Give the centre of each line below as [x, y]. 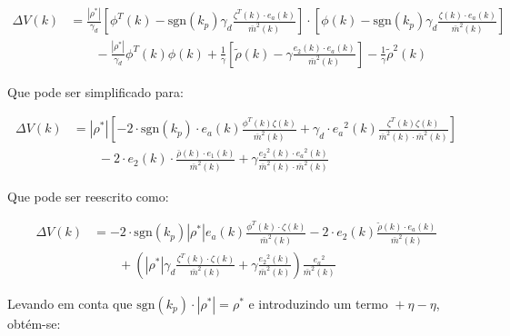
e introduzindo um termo [318, 303]
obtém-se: [34, 323]
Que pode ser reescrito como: [88, 196]
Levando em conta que [70, 303]
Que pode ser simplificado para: [95, 91]
